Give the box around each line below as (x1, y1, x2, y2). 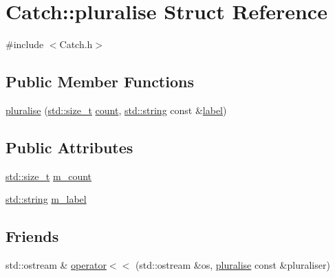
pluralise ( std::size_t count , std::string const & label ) (6, 102, 227, 117)
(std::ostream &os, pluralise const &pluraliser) (135, 258, 330, 272)
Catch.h (59, 37, 93, 52)
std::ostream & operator (6, 258, 107, 272)
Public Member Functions (6, 71, 194, 92)
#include (6, 37, 44, 52)
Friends (6, 225, 59, 247)
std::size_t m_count (6, 168, 91, 183)
